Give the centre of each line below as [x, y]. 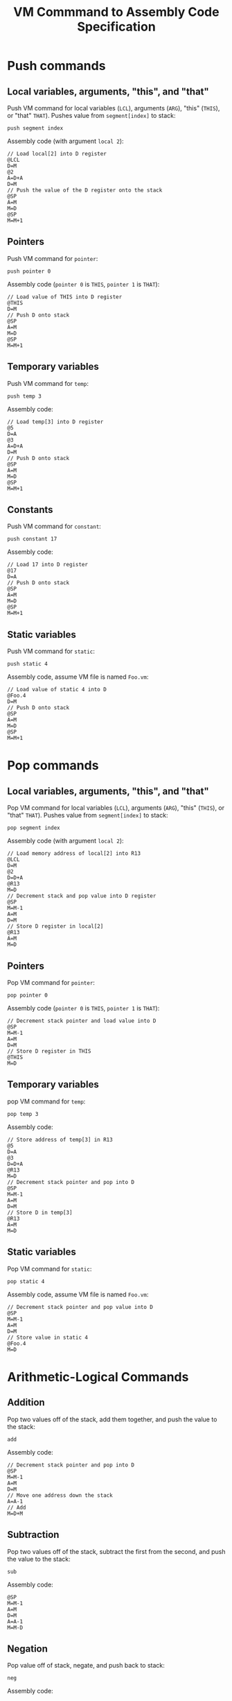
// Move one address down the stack [60, 1495]
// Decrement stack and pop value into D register [82, 896]
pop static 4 [26, 1281]
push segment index [35, 128]
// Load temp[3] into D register [55, 422]
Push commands [56, 66]
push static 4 [28, 664]
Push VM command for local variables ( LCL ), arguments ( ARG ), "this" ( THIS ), [114, 108]
